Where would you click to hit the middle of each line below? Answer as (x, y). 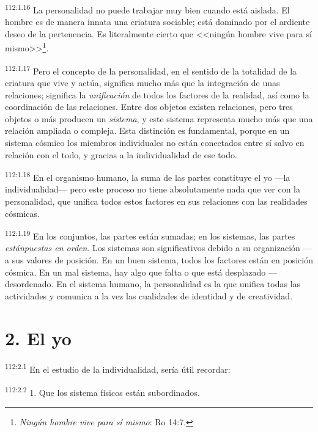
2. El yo (38, 338)
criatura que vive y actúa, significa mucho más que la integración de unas (142, 82)
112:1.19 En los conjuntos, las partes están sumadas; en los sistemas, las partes (150, 235)
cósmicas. (22, 213)
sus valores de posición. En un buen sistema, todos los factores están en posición (162, 259)
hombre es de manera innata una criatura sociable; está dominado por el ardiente (157, 22)
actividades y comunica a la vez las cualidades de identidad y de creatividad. (149, 295)
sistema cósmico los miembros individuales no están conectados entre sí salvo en (155, 142)
